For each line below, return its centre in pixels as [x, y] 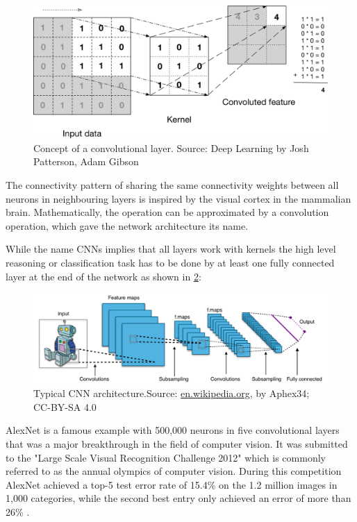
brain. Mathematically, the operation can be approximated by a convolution [167, 212]
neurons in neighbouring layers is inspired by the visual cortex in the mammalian [178, 198]
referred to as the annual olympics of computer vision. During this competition [174, 471]
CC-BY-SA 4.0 [65, 406]
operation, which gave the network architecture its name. [127, 225]
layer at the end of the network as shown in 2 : [103, 276]
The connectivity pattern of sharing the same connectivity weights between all [172, 185]
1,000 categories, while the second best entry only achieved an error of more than [178, 498]
